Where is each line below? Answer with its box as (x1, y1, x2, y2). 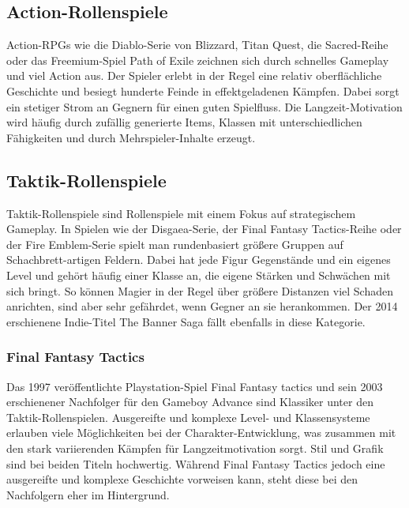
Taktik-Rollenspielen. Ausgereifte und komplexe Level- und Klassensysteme (6, 408, 370, 425)
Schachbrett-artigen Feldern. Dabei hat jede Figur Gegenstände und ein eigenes (6, 251, 391, 268)
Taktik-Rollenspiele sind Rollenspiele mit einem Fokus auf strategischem (6, 205, 356, 221)
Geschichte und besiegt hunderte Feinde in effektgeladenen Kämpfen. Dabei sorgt (6, 82, 400, 99)
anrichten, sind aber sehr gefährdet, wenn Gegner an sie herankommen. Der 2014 (6, 298, 398, 314)
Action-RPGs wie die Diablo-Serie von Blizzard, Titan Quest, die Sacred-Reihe (6, 36, 388, 53)
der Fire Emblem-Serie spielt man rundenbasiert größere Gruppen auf (6, 235, 343, 252)
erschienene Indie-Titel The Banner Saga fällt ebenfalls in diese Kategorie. (6, 313, 366, 329)
